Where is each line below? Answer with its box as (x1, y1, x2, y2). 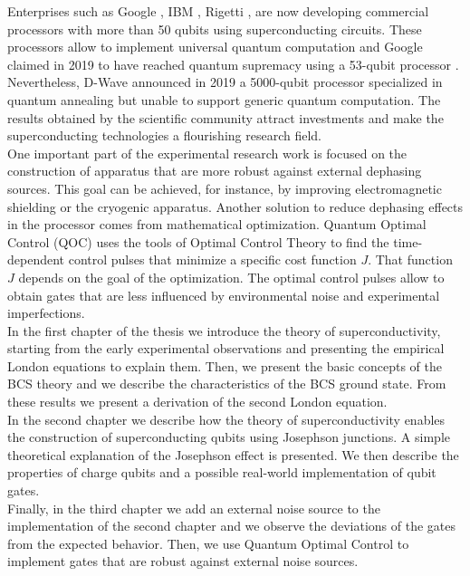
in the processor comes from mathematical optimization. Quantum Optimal (7, 215, 427, 234)
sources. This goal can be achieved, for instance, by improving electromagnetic (7, 178, 442, 197)
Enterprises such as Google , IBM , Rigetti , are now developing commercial (7, 2, 429, 20)
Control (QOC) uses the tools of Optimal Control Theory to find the (7, 232, 389, 251)
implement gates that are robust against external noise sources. (7, 552, 359, 571)
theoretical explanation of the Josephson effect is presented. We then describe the (7, 445, 459, 464)
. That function (368, 250, 453, 269)
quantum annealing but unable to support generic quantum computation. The (7, 90, 441, 109)
